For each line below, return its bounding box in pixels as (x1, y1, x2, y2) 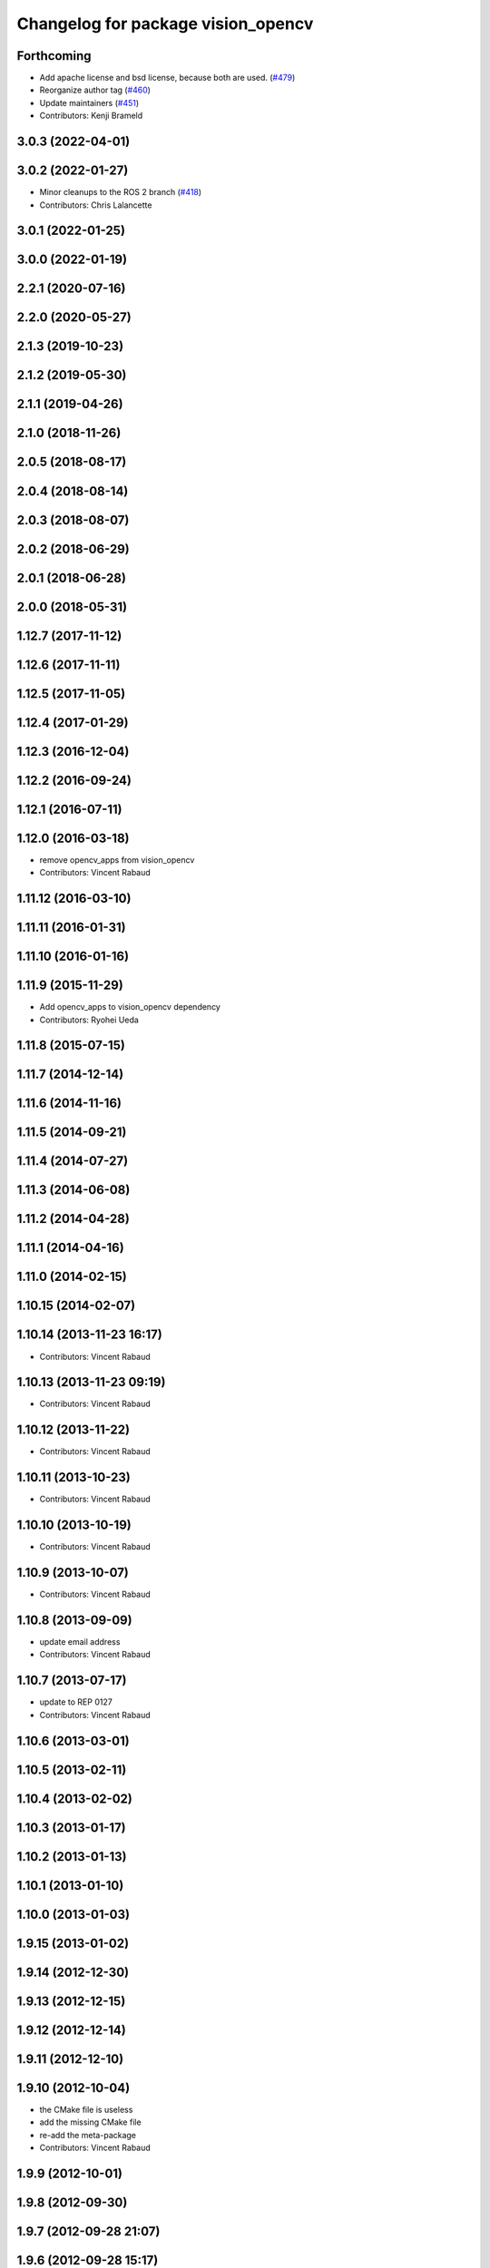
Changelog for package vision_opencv (16, 14, 314, 34)
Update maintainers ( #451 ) (39, 97, 140, 108)
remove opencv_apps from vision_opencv (39, 854, 195, 865)
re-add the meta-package (39, 2129, 136, 2140)
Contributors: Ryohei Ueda (39, 1014, 140, 1025)
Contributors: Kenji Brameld (39, 110, 143, 122)
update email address (39, 1637, 121, 1647)
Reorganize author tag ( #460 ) (39, 84, 152, 95)
